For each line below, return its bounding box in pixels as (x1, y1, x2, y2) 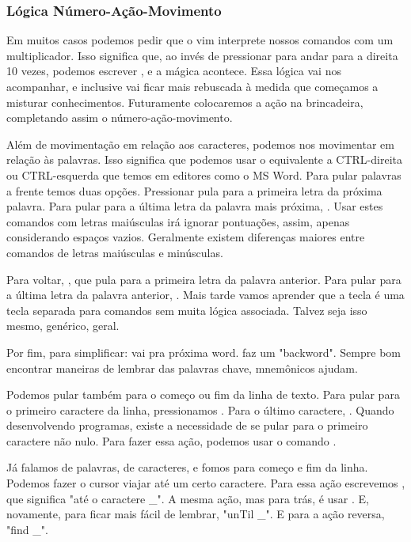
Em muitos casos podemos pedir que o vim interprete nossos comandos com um (6, 32, 394, 48)
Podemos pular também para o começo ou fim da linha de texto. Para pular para (6, 386, 400, 403)
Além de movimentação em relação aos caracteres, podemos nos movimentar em (6, 135, 394, 152)
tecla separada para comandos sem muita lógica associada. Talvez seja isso (6, 301, 367, 318)
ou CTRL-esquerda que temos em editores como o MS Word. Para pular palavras (6, 166, 401, 183)
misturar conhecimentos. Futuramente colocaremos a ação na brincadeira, (6, 93, 363, 110)
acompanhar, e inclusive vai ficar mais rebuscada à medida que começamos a (6, 78, 379, 94)
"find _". (6, 521, 48, 537)
